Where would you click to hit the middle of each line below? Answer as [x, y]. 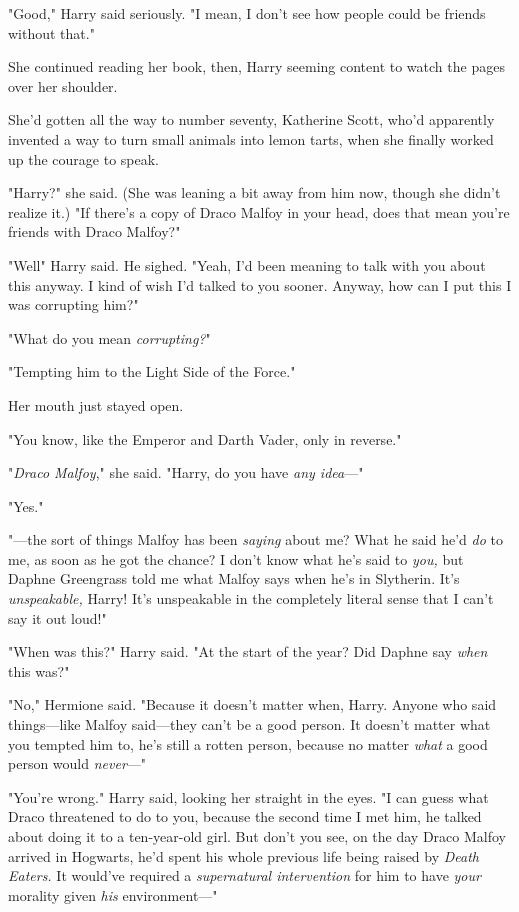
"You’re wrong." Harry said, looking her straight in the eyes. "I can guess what [248, 796]
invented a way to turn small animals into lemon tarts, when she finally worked [251, 138]
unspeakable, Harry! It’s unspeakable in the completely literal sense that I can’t [251, 598]
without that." [51, 32]
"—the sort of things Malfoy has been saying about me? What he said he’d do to [255, 539]
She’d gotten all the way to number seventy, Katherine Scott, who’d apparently [251, 119]
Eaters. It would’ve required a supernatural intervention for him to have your [244, 875]
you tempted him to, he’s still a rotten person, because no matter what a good [248, 743]
